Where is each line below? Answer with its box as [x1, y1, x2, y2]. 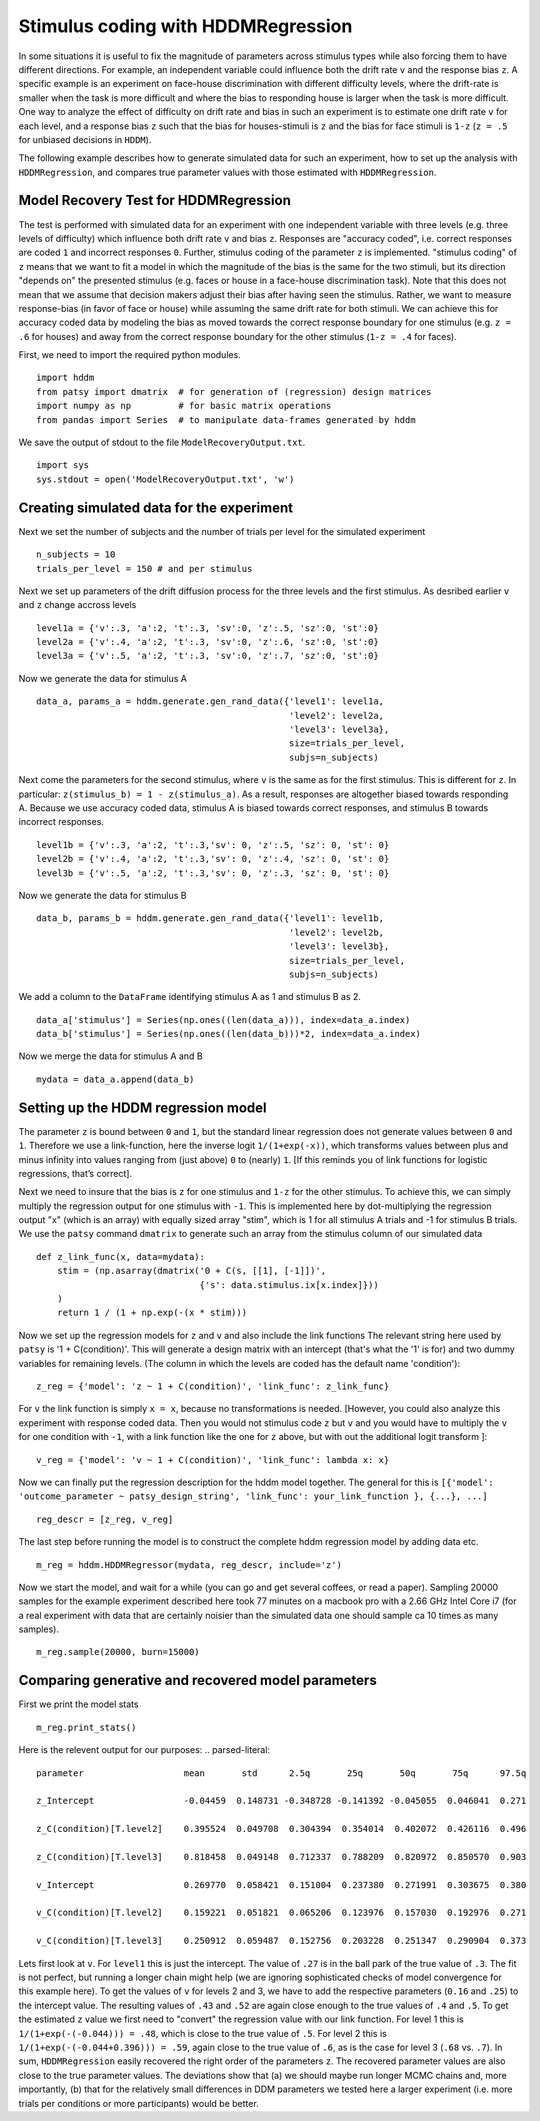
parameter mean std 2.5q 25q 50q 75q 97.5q [36, 1767, 527, 1779]
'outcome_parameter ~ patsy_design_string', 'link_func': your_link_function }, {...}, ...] [18, 1491, 489, 1502]
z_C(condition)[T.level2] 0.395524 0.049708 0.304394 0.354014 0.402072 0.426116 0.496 [36, 1823, 527, 1835]
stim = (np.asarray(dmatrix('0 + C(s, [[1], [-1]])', [56, 1265, 327, 1277]
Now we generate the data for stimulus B [18, 889, 187, 901]
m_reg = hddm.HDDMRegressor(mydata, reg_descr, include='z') [36, 1559, 342, 1570]
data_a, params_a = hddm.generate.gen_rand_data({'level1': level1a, [36, 696, 385, 707]
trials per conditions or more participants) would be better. [18, 2097, 259, 2109]
